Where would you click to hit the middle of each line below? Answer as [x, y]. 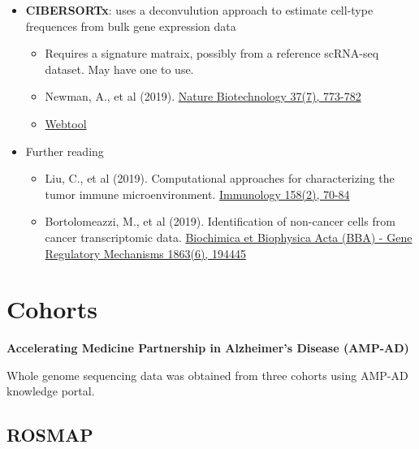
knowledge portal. [51, 391]
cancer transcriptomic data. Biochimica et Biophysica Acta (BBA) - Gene [229, 237]
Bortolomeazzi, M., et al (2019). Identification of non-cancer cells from [220, 221]
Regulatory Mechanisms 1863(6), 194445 [145, 253]
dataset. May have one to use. [119, 69]
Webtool [66, 123]
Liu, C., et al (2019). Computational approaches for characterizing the [220, 178]
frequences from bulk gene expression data [131, 26]
